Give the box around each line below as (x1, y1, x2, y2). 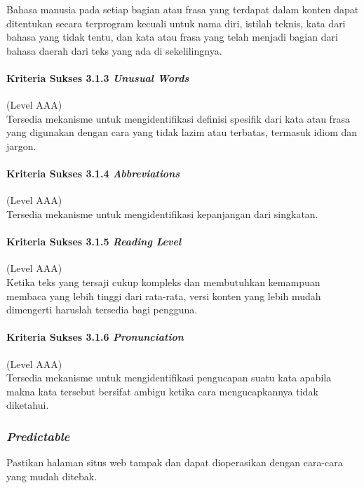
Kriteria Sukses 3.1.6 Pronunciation (6, 330, 184, 344)
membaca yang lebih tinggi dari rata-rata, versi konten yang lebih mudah (6, 288, 321, 303)
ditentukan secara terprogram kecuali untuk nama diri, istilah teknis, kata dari (6, 15, 346, 30)
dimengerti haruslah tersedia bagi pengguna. (6, 302, 198, 317)
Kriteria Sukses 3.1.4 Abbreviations (6, 166, 180, 181)
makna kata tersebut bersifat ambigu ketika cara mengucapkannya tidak (6, 384, 318, 398)
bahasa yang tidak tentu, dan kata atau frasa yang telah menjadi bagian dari (6, 29, 338, 44)
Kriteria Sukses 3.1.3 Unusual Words (6, 70, 189, 85)
